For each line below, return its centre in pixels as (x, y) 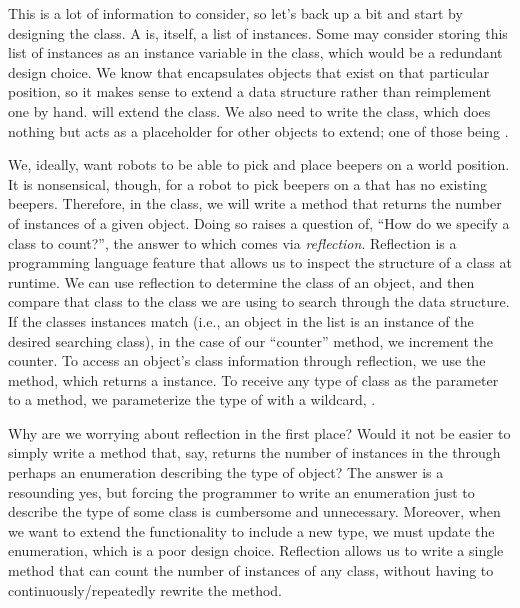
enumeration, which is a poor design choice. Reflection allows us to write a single (256, 550)
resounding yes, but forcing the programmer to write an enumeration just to (241, 491)
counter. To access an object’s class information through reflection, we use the (247, 360)
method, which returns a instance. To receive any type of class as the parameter (253, 379)
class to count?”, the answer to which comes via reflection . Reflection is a (232, 242)
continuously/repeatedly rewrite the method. (145, 589)
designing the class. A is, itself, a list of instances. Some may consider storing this (258, 32)
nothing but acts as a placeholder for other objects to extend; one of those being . (258, 130)
